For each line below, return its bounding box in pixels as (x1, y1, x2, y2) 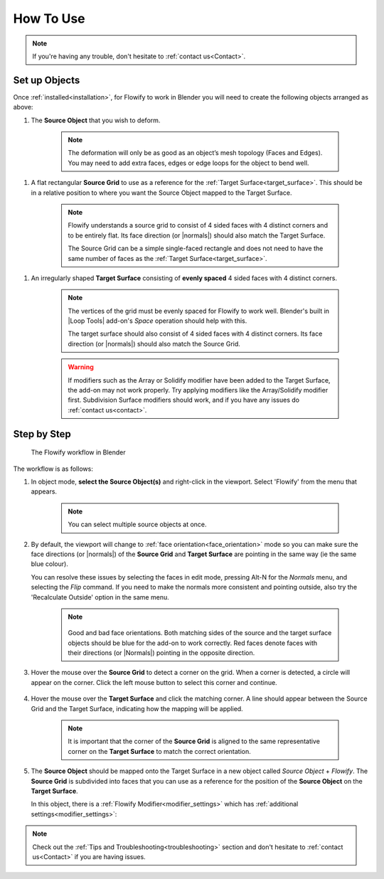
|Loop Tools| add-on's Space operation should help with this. (68, 316, 247, 325)
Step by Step (13, 427, 71, 440)
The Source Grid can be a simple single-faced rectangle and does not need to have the (68, 244, 324, 252)
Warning (68, 363, 94, 371)
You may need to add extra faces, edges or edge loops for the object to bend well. (68, 159, 309, 167)
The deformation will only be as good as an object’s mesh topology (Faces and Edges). (68, 149, 323, 157)
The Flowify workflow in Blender (31, 448, 126, 457)
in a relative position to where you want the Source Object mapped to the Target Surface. (31, 188, 292, 197)
